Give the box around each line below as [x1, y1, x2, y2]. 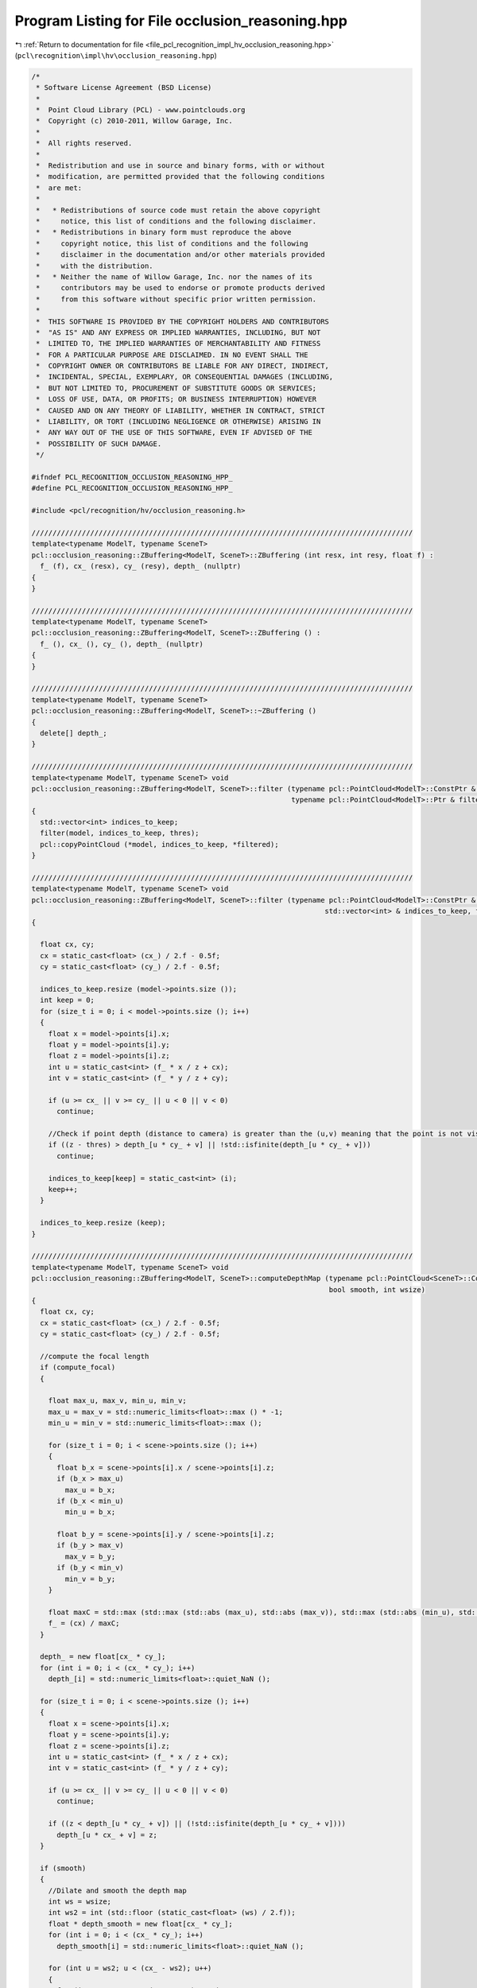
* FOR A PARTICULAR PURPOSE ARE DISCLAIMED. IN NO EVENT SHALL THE [36, 350, 308, 359]
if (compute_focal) [40, 1363, 116, 1372]
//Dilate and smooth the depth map [48, 1885, 187, 1895]
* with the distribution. [36, 261, 154, 270]
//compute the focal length [40, 1352, 149, 1361]
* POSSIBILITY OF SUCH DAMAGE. [36, 439, 162, 448]
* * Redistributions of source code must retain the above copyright [36, 205, 321, 215]
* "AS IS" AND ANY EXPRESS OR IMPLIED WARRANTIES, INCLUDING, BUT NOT [36, 328, 321, 337]
